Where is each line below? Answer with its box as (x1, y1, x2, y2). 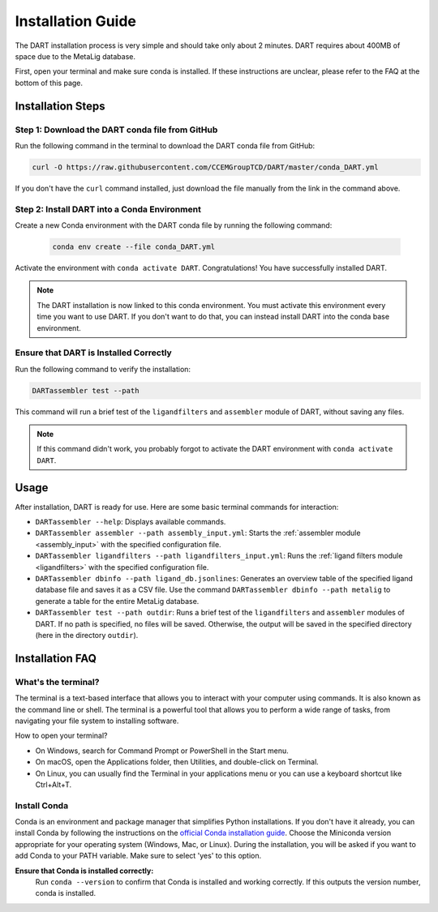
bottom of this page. (15, 78, 84, 88)
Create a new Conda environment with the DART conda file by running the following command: (15, 220, 333, 230)
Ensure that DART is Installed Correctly (15, 347, 172, 358)
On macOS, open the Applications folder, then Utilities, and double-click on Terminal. (35, 757, 320, 767)
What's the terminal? (15, 676, 100, 687)
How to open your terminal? (15, 730, 108, 741)
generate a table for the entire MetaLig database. (35, 596, 200, 606)
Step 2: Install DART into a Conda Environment (15, 203, 202, 215)
